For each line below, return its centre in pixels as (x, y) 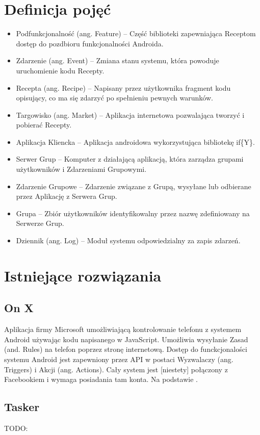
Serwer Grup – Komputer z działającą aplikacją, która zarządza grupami (130, 159)
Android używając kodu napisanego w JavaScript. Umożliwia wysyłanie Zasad (126, 339)
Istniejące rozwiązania (83, 275)
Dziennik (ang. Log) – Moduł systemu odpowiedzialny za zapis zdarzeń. (128, 240)
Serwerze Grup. (40, 223)
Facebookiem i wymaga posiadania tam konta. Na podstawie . (101, 379)
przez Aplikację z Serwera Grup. (67, 196)
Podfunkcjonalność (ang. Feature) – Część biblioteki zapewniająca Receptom (136, 33)
